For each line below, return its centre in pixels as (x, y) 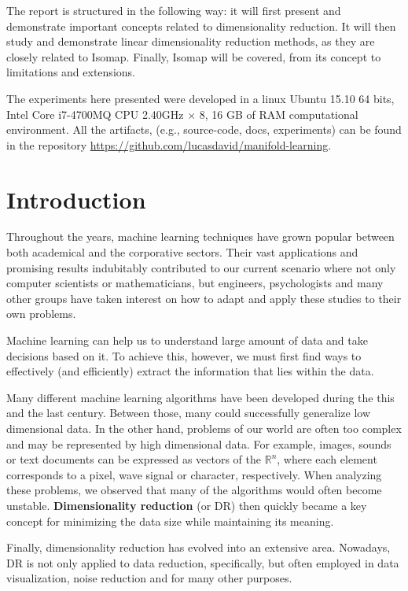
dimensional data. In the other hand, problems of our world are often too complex (204, 428)
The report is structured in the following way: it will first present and (174, 10)
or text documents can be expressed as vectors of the (134, 459)
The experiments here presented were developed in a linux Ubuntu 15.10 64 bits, (200, 98)
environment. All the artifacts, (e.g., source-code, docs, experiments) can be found (204, 129)
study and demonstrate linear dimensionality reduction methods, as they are (191, 41)
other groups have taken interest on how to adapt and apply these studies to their (204, 298)
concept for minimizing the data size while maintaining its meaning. (170, 521)
